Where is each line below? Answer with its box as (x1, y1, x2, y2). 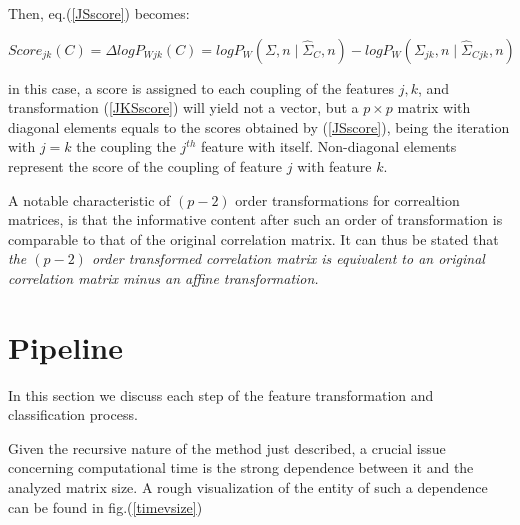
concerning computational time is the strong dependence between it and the (8, 457, 474, 478)
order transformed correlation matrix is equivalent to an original (91, 248, 485, 269)
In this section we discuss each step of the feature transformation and (8, 384, 434, 405)
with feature (297, 155, 372, 176)
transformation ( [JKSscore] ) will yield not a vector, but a (8, 97, 359, 118)
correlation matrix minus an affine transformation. (8, 267, 319, 288)
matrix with (397, 97, 471, 118)
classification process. (8, 404, 138, 425)
